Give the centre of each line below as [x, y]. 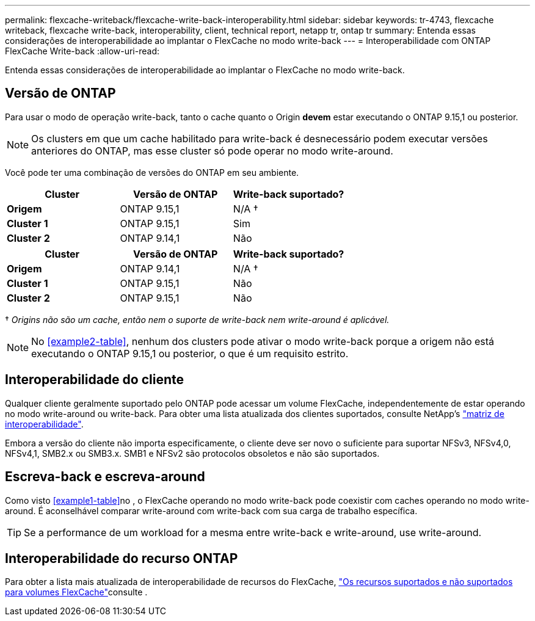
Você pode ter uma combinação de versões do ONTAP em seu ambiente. [152, 172]
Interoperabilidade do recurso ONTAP [122, 558]
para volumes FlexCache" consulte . [76, 592]
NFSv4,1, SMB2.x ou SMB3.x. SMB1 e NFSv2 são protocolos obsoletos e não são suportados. [192, 453]
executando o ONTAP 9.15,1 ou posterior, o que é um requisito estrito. [190, 353]
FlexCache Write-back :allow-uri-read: [82, 51]
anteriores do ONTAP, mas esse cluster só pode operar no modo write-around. [212, 151]
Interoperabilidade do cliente [94, 380]
